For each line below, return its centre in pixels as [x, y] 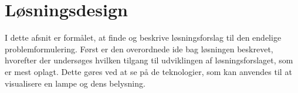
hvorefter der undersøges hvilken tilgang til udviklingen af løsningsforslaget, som [149, 60]
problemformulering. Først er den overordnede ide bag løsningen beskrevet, [139, 49]
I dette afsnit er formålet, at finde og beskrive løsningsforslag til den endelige [143, 37]
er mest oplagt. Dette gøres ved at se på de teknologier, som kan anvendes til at [148, 71]
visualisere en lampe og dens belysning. [75, 83]
